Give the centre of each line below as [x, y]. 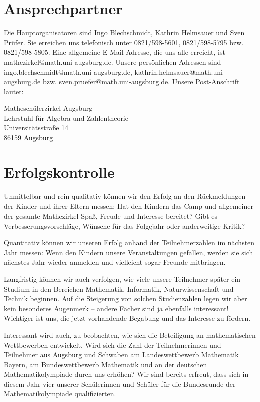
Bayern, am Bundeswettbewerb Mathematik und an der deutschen [106, 364]
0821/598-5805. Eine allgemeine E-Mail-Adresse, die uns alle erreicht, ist [115, 52]
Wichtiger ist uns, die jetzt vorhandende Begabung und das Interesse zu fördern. [127, 318]
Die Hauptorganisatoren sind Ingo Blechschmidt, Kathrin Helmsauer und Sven [124, 32]
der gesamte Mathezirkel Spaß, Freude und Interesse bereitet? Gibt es [111, 215]
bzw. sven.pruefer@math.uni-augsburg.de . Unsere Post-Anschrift [141, 81]
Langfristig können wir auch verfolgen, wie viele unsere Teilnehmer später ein [122, 278]
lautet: [14, 91]
